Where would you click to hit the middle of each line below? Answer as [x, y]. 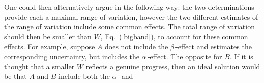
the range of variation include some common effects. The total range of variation [129, 27]
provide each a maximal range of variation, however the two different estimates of [131, 16]
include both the [84, 76]
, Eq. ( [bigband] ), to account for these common [174, 36]
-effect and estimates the [214, 46]
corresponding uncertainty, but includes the [72, 56]
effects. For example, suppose [50, 46]
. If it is [241, 56]
